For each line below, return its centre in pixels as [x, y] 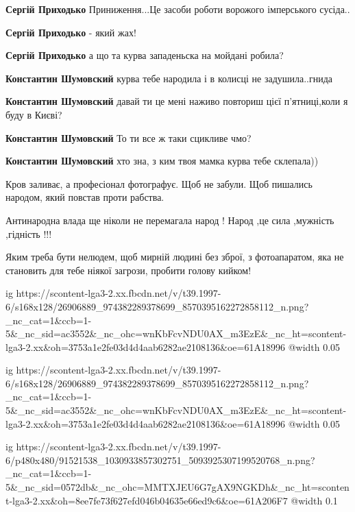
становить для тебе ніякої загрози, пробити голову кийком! [128, 270]
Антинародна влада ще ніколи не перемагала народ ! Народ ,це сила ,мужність [170, 220]
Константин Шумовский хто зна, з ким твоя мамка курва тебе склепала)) [162, 161]
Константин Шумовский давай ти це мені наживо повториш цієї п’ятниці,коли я [177, 101]
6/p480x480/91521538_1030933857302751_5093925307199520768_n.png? [160, 460]
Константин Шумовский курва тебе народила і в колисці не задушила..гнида [169, 78]
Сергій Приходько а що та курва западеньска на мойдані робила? [145, 55]
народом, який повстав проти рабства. [85, 197]
